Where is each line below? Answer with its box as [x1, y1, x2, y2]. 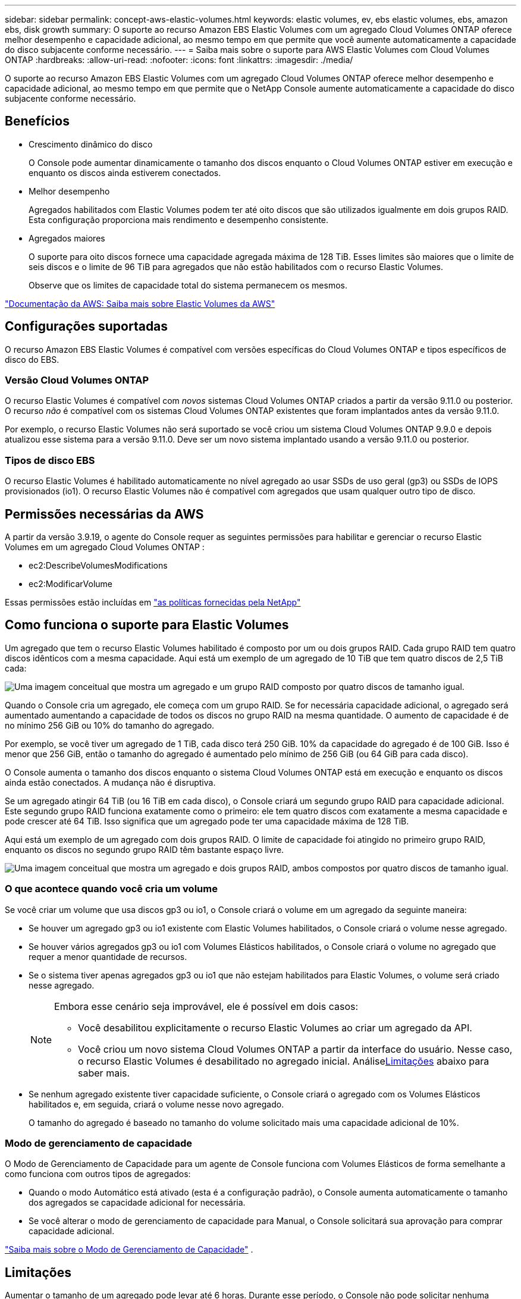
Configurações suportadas [5, 319, 168, 334]
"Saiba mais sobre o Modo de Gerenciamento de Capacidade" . [5, 1244, 253, 1255]
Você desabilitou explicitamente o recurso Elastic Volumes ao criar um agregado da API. [78, 1021, 472, 1034]
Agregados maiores [29, 233, 105, 243]
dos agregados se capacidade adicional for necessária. [29, 1197, 246, 1208]
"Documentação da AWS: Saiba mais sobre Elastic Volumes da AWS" [5, 298, 275, 309]
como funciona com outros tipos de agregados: [5, 1169, 191, 1179]
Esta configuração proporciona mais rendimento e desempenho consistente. [29, 214, 329, 225]
